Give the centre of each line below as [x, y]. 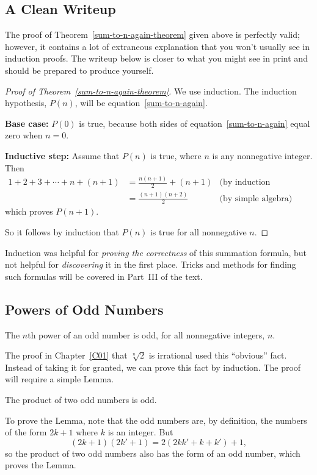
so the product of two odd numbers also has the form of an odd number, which [153, 453]
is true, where [176, 155]
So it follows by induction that [62, 232]
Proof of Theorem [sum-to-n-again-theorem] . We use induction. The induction [151, 91]
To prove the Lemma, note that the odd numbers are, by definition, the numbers [156, 420]
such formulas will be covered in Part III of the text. [104, 276]
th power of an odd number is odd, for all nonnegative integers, [146, 334]
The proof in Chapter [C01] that [66, 355]
